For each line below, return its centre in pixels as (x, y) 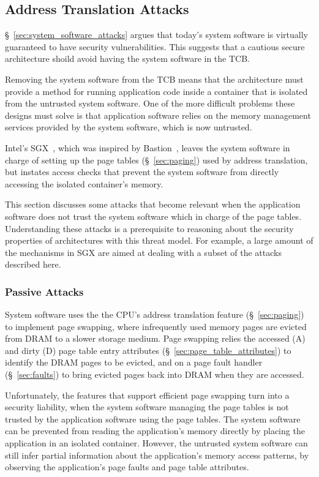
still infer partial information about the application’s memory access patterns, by (157, 455)
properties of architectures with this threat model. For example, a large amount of (159, 240)
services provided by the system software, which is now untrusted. (129, 127)
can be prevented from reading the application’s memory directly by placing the (155, 431)
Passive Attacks (44, 291)
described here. (33, 264)
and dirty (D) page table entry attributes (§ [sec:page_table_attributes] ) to (148, 350)
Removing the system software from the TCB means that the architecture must (154, 79)
